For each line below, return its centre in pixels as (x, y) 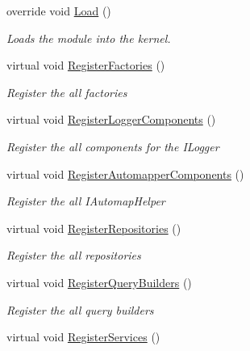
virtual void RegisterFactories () (86, 65)
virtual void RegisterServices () (83, 337)
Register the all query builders (80, 309)
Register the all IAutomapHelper (86, 201)
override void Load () (59, 11)
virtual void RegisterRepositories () (94, 228)
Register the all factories (67, 92)
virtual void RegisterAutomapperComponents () (125, 173)
